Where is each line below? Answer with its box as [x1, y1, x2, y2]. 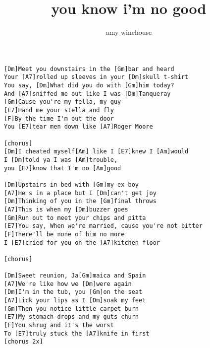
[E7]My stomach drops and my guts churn [4, 313, 139, 321]
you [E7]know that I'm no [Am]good [4, 164, 121, 172]
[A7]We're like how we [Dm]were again [4, 280, 132, 287]
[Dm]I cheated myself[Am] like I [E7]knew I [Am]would [4, 148, 189, 155]
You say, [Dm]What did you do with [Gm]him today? [4, 82, 174, 89]
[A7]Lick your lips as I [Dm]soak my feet [4, 297, 146, 304]
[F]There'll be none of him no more [4, 230, 125, 238]
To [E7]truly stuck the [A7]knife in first [4, 330, 150, 337]
